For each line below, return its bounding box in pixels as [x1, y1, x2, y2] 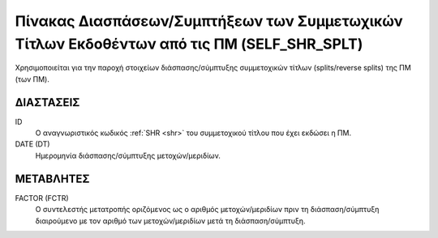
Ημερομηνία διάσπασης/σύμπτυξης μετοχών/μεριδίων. [35, 151, 221, 160]
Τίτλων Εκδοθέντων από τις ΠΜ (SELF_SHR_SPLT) [15, 35, 363, 53]
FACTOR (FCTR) [15, 193, 69, 202]
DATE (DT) [15, 139, 50, 149]
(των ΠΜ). [15, 74, 50, 84]
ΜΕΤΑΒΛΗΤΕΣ [15, 172, 90, 185]
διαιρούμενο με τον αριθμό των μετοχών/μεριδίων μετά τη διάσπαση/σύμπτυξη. [35, 215, 306, 226]
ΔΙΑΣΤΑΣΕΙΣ [15, 96, 80, 109]
